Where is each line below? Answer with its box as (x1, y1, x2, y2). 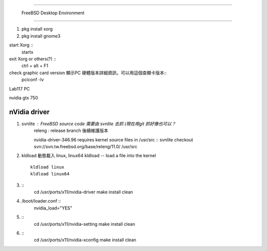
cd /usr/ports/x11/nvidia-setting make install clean (34, 221, 135, 227)
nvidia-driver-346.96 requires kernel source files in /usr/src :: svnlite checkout (34, 136, 193, 143)
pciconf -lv (21, 77, 44, 83)
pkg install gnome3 (21, 33, 61, 39)
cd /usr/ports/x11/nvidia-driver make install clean (34, 189, 133, 195)
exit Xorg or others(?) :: (9, 56, 56, 62)
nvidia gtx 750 (9, 94, 38, 101)
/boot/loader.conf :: (21, 198, 61, 204)
